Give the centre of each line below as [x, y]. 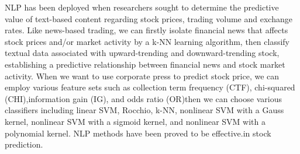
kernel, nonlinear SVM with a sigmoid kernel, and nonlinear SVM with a [135, 121]
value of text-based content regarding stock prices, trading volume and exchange [149, 18]
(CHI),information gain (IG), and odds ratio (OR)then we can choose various [143, 98]
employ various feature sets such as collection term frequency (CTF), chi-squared [150, 87]
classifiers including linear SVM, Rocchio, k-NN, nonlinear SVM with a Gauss [144, 110]
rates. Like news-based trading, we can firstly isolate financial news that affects [146, 30]
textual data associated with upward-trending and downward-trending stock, [142, 53]
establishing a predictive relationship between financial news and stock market [145, 64]
